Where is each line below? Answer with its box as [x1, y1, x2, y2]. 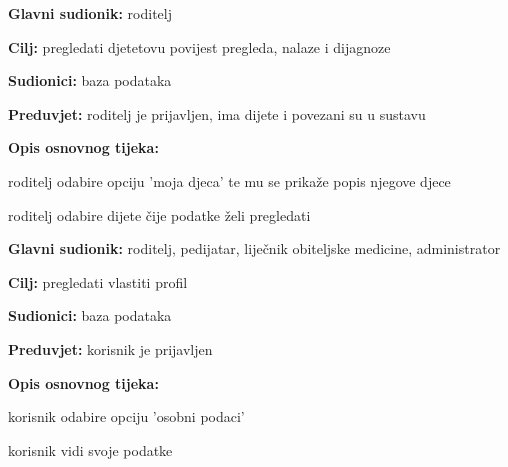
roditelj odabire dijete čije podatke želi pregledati [8, 204, 311, 225]
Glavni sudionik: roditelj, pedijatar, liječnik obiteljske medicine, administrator [8, 238, 501, 259]
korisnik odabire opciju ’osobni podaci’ [8, 406, 245, 427]
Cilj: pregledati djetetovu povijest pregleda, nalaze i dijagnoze [8, 36, 391, 57]
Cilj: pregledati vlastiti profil [8, 271, 188, 292]
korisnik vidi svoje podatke [8, 439, 173, 460]
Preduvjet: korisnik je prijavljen [8, 338, 213, 359]
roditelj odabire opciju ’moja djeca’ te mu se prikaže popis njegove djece [8, 170, 451, 191]
